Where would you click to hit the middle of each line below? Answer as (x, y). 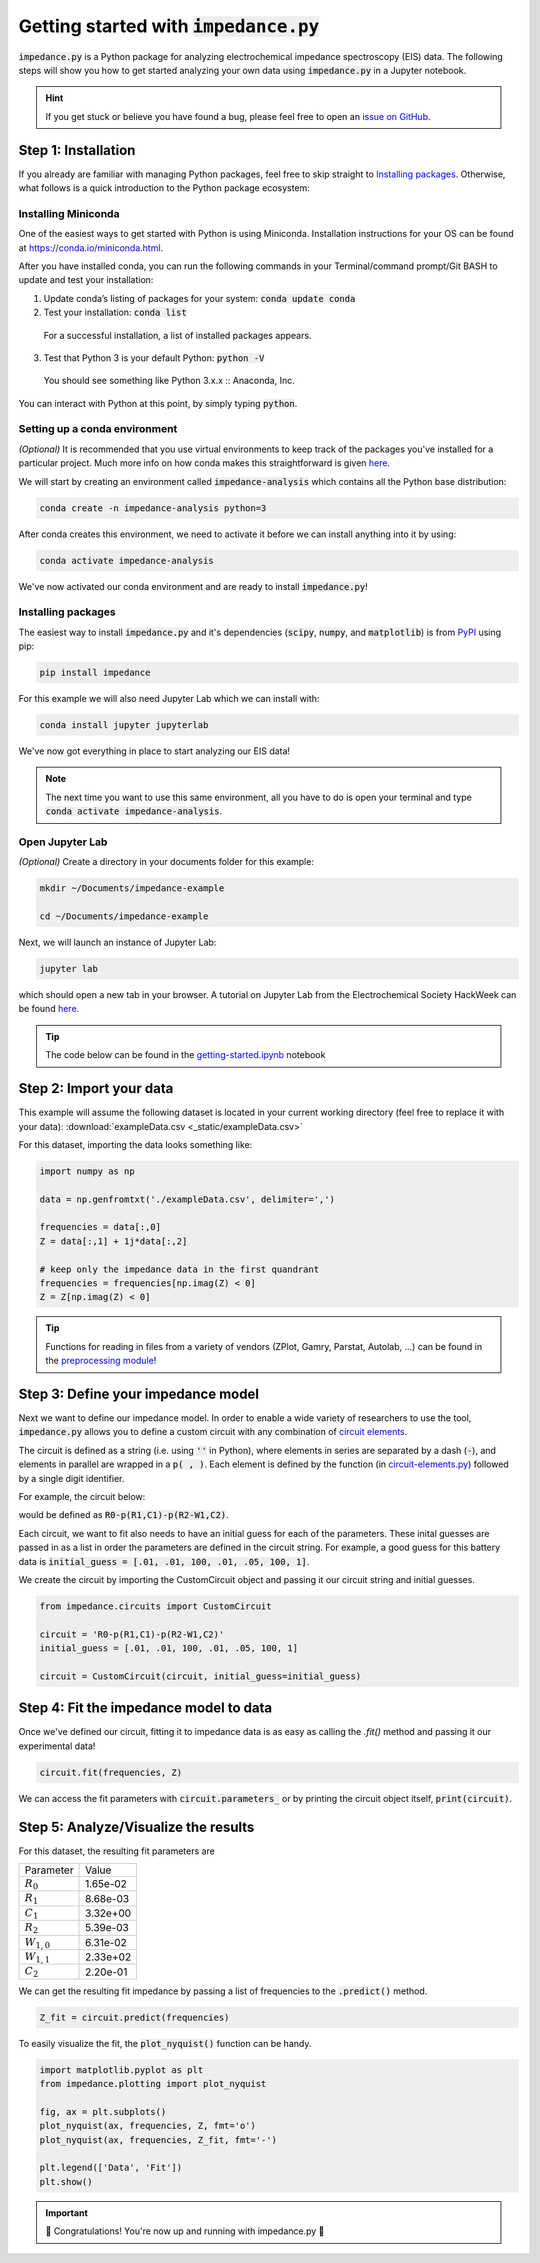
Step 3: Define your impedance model (139, 1393)
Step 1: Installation (77, 150)
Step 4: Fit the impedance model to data (145, 1708)
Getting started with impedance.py (169, 26)
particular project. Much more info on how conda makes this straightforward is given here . (204, 463)
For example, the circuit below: (82, 1497)
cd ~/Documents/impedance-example (124, 916)
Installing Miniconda (69, 213)
